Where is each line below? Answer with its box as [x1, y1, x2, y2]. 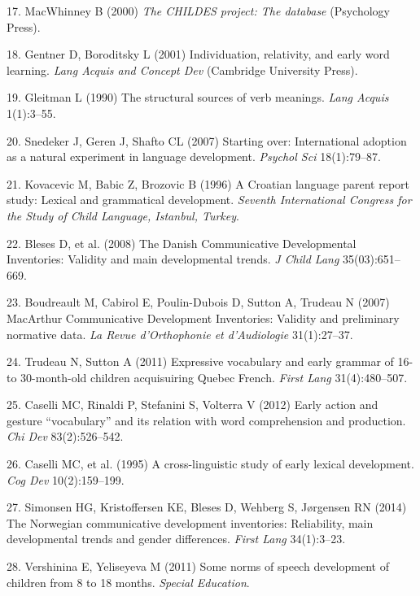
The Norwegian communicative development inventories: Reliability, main [7, 514, 374, 531]
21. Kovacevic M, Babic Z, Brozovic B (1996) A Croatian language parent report [7, 175, 410, 192]
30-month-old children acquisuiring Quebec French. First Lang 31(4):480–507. [20, 368, 408, 385]
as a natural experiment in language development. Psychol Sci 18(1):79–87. [7, 148, 381, 165]
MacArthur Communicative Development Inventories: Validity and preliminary [7, 309, 400, 326]
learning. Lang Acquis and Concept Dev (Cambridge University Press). [7, 61, 358, 78]
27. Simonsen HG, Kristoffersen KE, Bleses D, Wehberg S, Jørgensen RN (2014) [7, 498, 407, 516]
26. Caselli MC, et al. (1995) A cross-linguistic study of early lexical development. [7, 455, 414, 472]
